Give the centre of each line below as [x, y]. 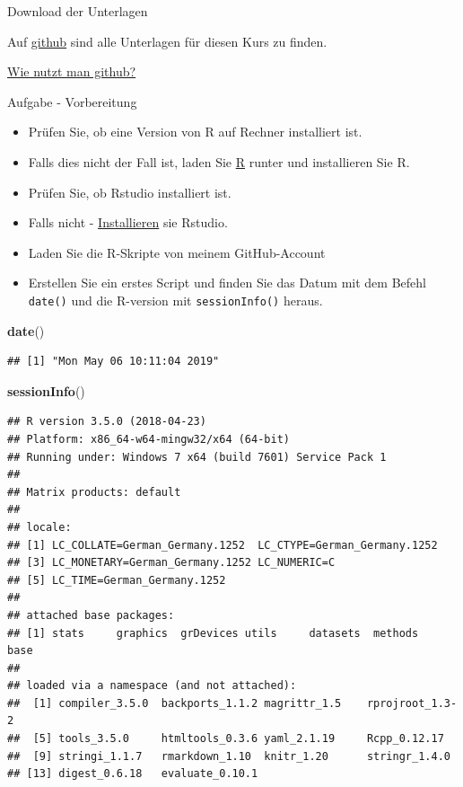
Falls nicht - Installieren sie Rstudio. [128, 222]
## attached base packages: [91, 615]
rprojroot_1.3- [412, 703]
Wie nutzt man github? [72, 71]
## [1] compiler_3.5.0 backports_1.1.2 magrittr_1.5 [175, 703]
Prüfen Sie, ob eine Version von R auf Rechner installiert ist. [195, 132]
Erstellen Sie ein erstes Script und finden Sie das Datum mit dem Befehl [227, 283]
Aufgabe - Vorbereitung [72, 101]
